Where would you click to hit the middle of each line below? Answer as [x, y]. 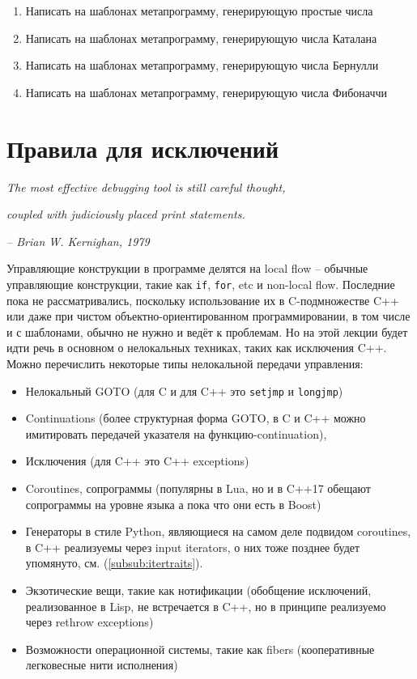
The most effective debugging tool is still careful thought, [146, 187]
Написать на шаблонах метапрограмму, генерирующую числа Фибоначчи [206, 92]
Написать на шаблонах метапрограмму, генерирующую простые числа [199, 11]
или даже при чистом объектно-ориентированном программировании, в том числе [208, 316]
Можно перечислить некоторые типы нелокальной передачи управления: [185, 363]
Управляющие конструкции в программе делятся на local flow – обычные [187, 268]
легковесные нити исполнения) [102, 665]
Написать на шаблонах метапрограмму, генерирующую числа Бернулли [202, 65]
